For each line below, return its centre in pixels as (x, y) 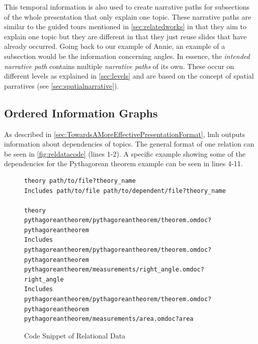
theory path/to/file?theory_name (80, 181)
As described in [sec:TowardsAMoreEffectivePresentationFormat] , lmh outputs (125, 134)
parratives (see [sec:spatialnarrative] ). (62, 85)
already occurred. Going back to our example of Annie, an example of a (115, 46)
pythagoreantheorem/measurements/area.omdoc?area (109, 319)
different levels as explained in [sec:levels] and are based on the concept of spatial (129, 76)
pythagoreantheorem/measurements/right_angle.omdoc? (114, 270)
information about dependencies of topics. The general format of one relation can (129, 144)
